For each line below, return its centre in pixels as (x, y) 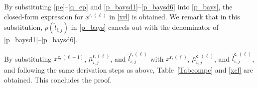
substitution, (23, 27)
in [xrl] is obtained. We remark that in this (175, 16)
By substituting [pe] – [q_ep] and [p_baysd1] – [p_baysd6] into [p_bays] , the (118, 6)
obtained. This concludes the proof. (58, 79)
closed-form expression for (44, 16)
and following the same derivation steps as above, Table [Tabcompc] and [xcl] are (129, 70)
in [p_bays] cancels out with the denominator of (145, 27)
